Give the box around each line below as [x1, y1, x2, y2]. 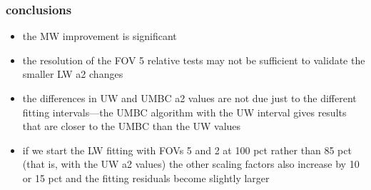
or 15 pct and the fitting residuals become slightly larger [22, 170, 270, 185]
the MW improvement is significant [22, 29, 177, 44]
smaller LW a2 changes [22, 66, 123, 81]
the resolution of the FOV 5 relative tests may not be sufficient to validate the [22, 52, 365, 67]
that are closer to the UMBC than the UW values [22, 119, 241, 134]
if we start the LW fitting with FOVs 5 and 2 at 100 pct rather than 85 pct [22, 142, 352, 157]
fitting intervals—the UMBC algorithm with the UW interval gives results [22, 104, 347, 119]
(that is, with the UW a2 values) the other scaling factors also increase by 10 [22, 156, 360, 171]
